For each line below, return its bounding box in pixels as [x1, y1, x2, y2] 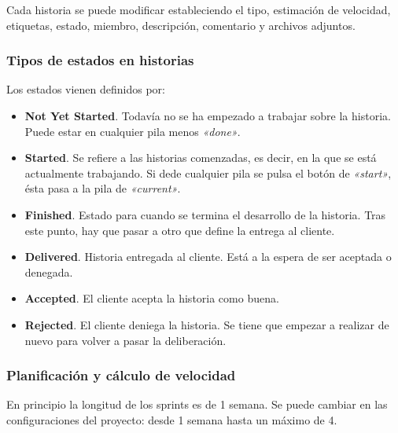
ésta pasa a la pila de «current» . [24, 180, 181, 196]
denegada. [24, 263, 73, 280]
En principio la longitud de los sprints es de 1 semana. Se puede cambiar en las [6, 396, 388, 413]
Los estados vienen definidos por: [6, 81, 165, 97]
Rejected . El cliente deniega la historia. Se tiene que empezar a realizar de [24, 316, 389, 332]
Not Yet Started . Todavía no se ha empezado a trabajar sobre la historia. [24, 108, 391, 123]
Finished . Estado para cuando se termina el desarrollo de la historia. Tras [24, 206, 386, 222]
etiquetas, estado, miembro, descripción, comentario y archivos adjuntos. [6, 17, 356, 33]
